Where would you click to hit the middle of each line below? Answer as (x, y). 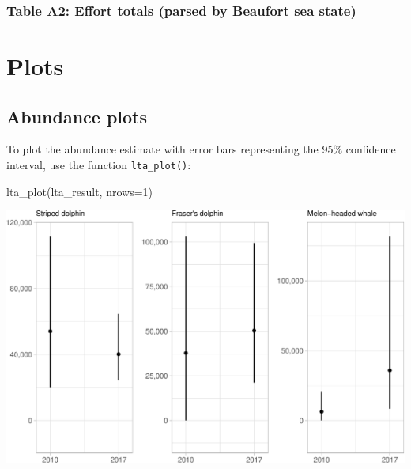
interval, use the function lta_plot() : (99, 165)
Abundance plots (77, 116)
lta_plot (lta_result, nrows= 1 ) (80, 191)
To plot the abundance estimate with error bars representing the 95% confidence (201, 149)
